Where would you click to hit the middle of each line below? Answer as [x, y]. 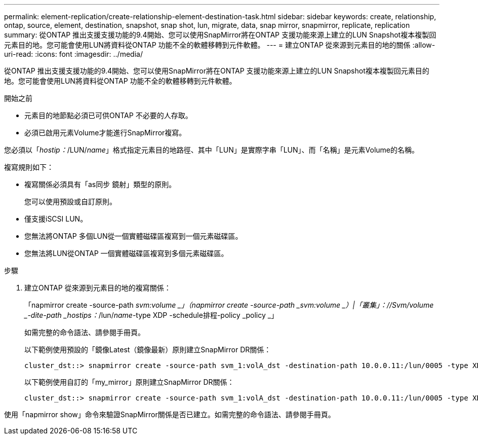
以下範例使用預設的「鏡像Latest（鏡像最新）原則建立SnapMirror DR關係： [148, 350]
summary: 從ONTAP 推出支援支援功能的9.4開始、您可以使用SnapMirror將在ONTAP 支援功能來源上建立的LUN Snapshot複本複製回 [220, 35]
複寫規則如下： [29, 167]
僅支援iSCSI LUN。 [56, 219]
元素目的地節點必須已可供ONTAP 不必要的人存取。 [108, 115]
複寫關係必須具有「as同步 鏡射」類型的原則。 [100, 184]
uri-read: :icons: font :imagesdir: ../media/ [73, 54]
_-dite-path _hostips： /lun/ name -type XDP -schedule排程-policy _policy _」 [151, 315]
